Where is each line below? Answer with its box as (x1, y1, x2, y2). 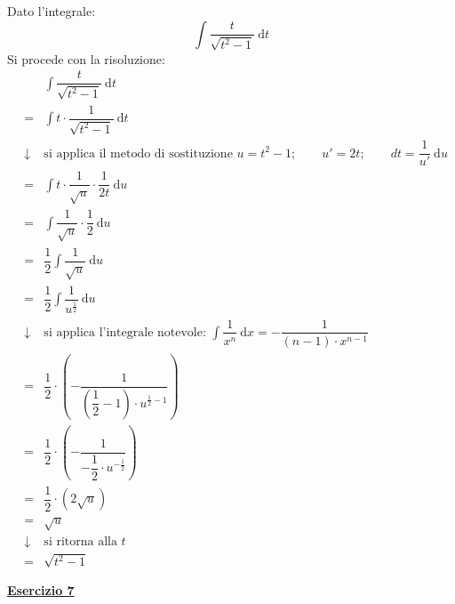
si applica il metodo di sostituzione (44, 147, 233, 160)
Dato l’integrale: (7, 2, 96, 20)
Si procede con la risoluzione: (7, 49, 165, 68)
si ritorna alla (44, 535, 117, 548)
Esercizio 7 (7, 581, 75, 600)
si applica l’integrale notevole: (44, 326, 206, 339)
